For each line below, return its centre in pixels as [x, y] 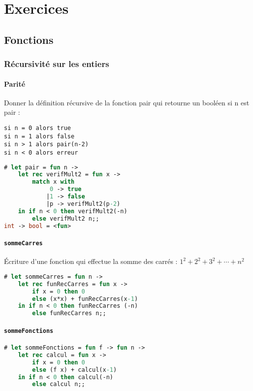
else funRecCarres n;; [69, 313]
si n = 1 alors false [39, 136]
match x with [53, 182]
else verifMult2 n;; [66, 218]
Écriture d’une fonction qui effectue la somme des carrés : [91, 261]
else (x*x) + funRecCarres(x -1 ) [85, 299]
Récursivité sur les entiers [57, 64]
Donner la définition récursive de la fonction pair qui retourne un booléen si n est [127, 102]
